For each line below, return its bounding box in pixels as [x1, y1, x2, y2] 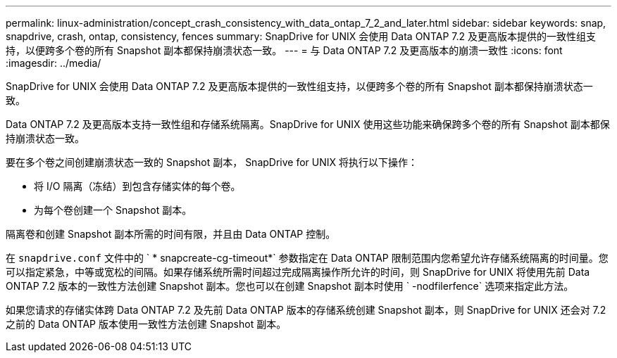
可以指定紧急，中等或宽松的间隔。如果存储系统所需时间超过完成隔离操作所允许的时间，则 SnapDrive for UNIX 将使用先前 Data [6, 266, 590, 278]
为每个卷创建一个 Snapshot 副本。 [34, 204, 192, 216]
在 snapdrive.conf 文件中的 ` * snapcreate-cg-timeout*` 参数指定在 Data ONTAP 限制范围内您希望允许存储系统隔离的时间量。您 [6, 252, 609, 264]
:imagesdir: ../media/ [6, 57, 101, 69]
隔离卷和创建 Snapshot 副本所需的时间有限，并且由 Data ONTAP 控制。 [6, 228, 336, 240]
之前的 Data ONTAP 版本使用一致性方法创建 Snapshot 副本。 [6, 318, 287, 330]
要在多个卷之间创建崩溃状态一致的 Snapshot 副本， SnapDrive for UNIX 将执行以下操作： [6, 156, 418, 168]
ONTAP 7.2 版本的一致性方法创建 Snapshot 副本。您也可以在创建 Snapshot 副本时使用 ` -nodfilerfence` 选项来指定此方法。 [6, 280, 574, 292]
